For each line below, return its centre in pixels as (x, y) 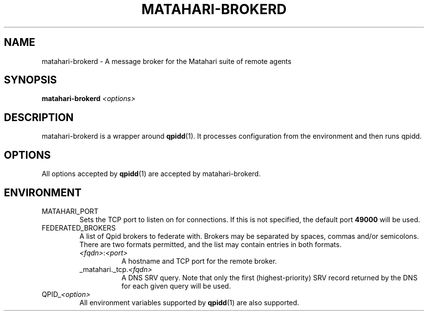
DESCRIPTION (39, 117)
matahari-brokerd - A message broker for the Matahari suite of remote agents (167, 61)
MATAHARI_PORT (70, 211)
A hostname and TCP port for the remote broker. (199, 261)
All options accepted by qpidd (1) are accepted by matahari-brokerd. (151, 174)
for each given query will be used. (176, 286)
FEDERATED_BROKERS (79, 228)
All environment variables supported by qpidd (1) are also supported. (189, 302)
